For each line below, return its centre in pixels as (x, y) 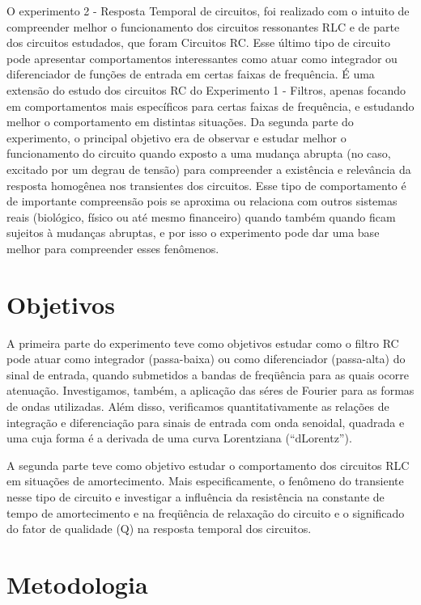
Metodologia (77, 584)
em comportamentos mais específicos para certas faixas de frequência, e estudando (210, 106)
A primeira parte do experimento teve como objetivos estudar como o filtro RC (203, 343)
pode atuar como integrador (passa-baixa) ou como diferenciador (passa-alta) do (206, 359)
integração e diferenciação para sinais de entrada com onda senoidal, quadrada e (206, 422)
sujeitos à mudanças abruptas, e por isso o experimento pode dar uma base (193, 233)
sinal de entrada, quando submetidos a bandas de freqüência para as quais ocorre (208, 374)
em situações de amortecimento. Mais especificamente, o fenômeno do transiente (205, 481)
